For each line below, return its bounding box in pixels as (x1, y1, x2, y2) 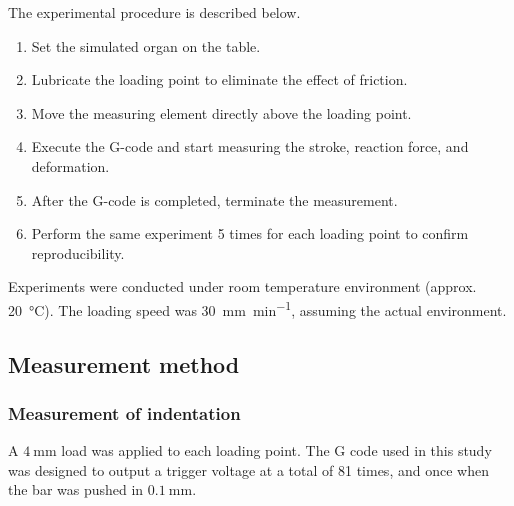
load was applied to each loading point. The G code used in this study (61, 440, 492, 461)
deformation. (31, 155, 110, 176)
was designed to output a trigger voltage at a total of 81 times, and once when (8, 459, 489, 480)
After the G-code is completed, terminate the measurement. (31, 189, 398, 210)
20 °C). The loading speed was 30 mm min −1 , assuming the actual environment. (8, 296, 507, 320)
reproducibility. (31, 242, 125, 263)
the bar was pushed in (8, 479, 144, 500)
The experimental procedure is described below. (8, 2, 301, 22)
